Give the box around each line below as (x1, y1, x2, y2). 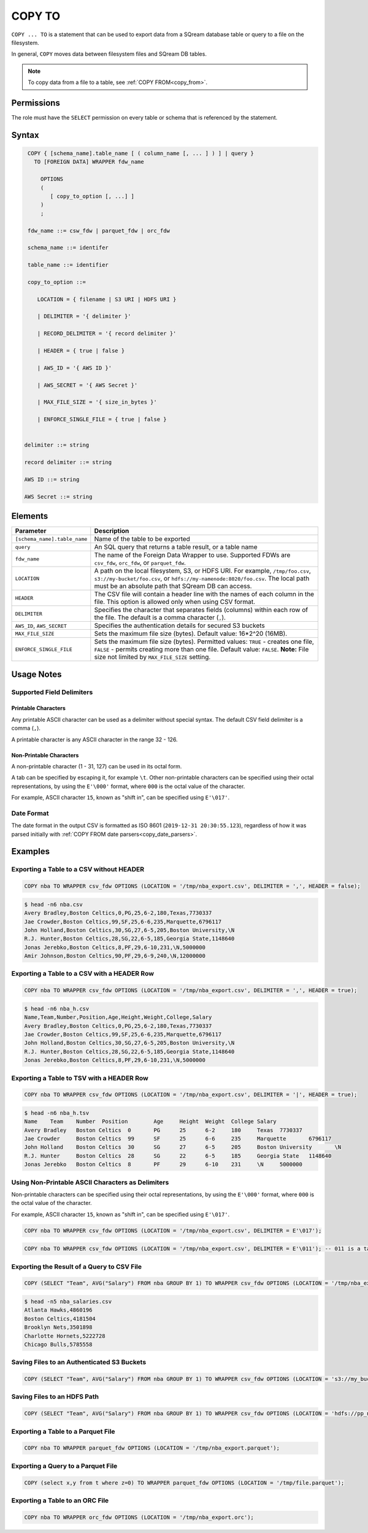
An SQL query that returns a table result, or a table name (94, 543, 258, 551)
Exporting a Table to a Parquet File (11, 1427, 116, 1436)
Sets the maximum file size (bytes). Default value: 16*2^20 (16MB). (94, 629, 288, 638)
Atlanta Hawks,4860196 (24, 1307, 93, 1313)
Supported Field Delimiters (11, 687, 93, 696)
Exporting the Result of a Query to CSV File (11, 1262, 142, 1271)
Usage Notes (11, 669, 62, 679)
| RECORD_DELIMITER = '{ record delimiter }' (37, 330, 177, 337)
